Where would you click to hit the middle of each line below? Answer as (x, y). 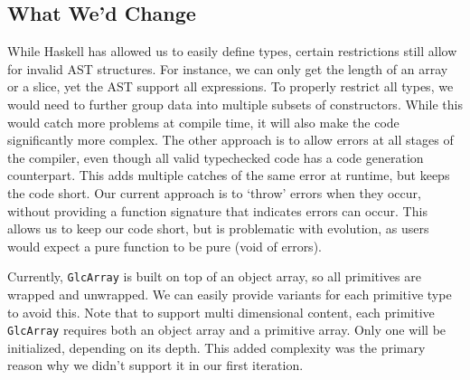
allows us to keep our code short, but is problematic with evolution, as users (218, 228)
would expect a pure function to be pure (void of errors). (164, 246)
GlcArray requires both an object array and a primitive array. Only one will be (227, 330)
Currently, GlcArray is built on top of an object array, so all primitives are (214, 276)
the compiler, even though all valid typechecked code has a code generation (216, 157)
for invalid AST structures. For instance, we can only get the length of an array (228, 68)
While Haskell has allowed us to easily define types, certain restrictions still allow (232, 51)
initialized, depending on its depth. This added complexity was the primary (216, 347)
